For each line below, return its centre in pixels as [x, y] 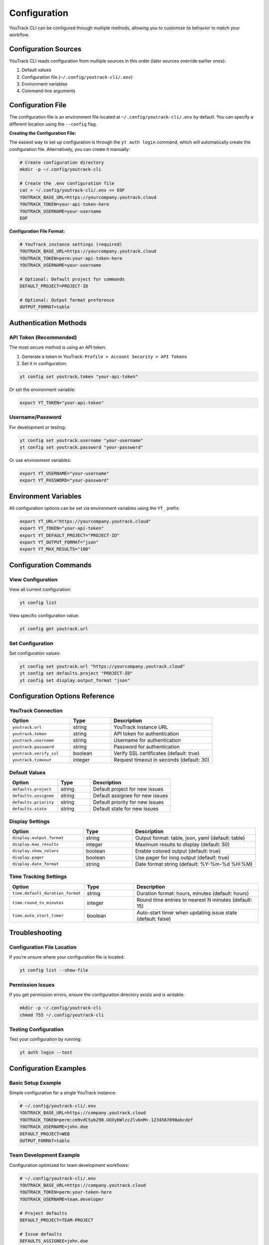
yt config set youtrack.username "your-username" [81, 440]
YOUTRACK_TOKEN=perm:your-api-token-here [71, 258]
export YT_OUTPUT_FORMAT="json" [59, 542]
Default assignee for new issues [131, 796]
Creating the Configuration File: [43, 133]
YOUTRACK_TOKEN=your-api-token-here [65, 204]
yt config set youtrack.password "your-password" [81, 447]
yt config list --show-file [54, 970]
